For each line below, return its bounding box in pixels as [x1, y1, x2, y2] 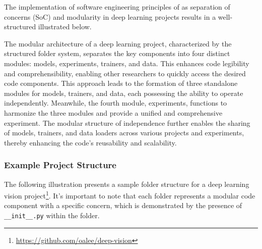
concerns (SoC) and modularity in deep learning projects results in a [4, 11, 216, 22]
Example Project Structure [4, 159, 116, 171]
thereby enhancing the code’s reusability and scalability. [4, 137, 177, 147]
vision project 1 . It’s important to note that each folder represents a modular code [4, 189, 255, 201]
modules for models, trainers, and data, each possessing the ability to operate [4, 87, 243, 98]
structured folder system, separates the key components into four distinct [4, 48, 230, 59]
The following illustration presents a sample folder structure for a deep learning [4, 178, 249, 189]
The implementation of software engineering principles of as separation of [4, 2, 230, 12]
